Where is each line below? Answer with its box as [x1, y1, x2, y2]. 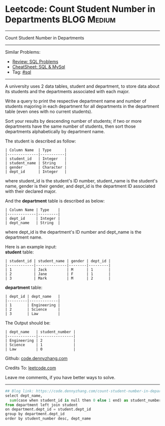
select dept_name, [5, 393, 43, 398]
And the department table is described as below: [5, 198, 105, 204]
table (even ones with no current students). [5, 108, 92, 114]
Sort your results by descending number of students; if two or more [5, 118, 142, 124]
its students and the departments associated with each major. [5, 88, 130, 94]
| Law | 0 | [5, 347, 76, 352]
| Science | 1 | [5, 342, 76, 347]
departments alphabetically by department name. [5, 128, 105, 134]
